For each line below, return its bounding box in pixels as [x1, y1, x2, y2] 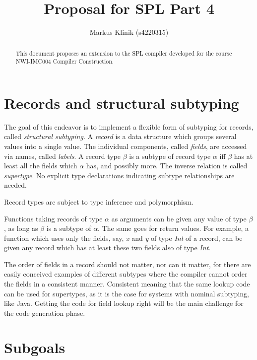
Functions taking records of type [4, 213, 103, 223]
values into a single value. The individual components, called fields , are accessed [4, 141, 247, 151]
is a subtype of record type [129, 150, 211, 161]
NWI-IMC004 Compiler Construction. [15, 57, 114, 66]
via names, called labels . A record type [4, 150, 121, 161]
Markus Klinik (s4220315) [89, 27, 169, 37]
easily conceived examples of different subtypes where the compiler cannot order [4, 269, 248, 279]
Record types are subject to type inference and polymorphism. [4, 196, 194, 207]
